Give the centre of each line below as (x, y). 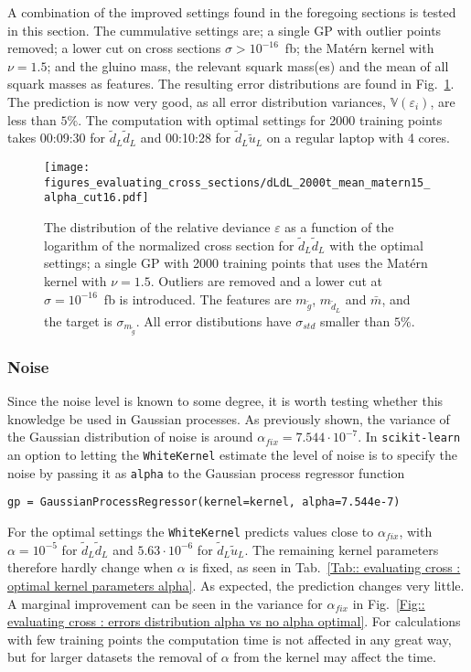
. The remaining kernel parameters (342, 549)
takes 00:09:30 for (57, 138)
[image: (67, 167)
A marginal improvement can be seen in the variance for (165, 603)
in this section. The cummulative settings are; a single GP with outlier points (225, 30)
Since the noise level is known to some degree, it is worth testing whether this (225, 401)
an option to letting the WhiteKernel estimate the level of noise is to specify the (233, 454)
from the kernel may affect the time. (335, 657)
